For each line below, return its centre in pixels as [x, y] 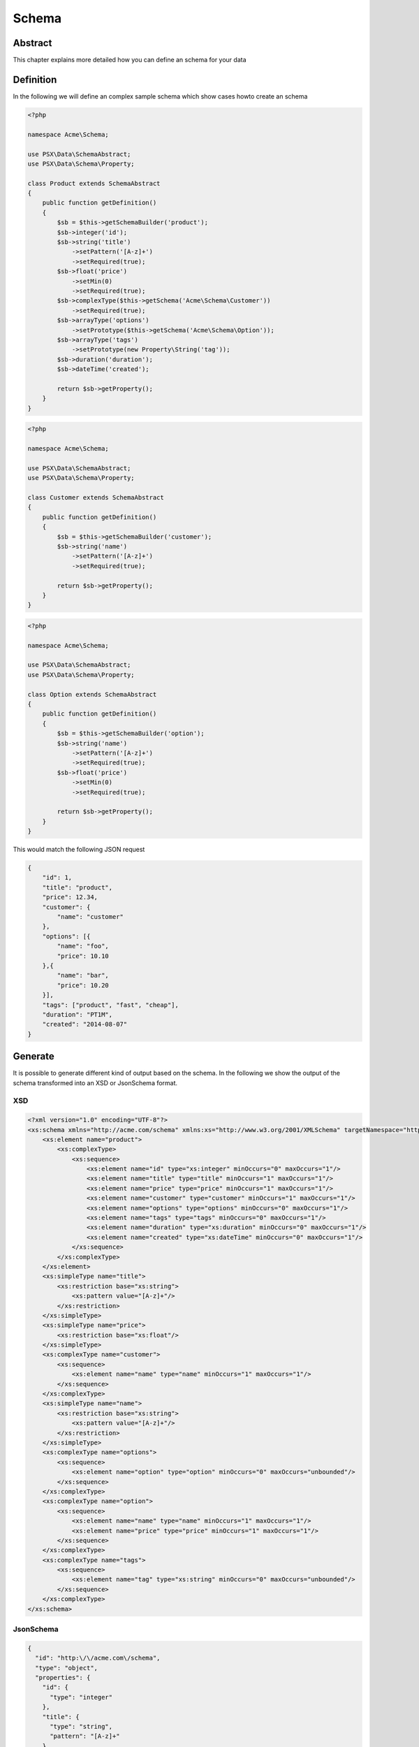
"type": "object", [66, 1668]
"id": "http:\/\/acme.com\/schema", [98, 1658]
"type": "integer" [81, 1697]
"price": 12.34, [70, 897]
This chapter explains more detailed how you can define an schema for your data [130, 60]
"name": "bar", [83, 976]
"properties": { [63, 1677]
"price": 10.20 [83, 985]
